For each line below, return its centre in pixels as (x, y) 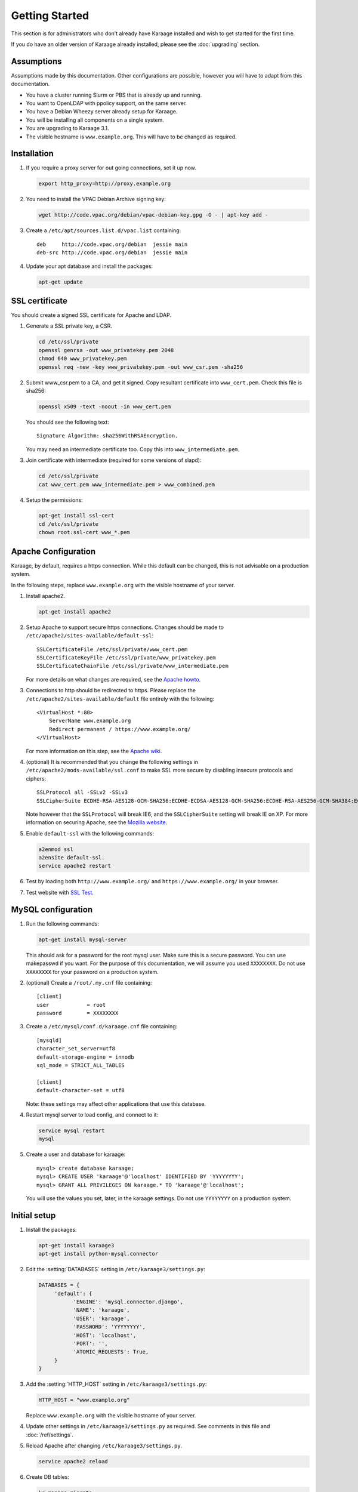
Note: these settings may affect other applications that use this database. (116, 1103)
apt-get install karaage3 (76, 1245)
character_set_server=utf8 (76, 1049)
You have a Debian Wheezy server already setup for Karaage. (102, 112)
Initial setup (33, 1215)
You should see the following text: (68, 422)
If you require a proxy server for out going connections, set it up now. (111, 168)
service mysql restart (72, 1130)
